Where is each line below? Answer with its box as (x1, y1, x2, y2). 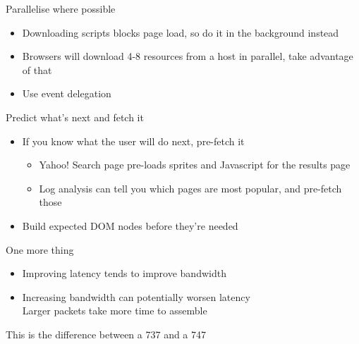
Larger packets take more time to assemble (22, 303, 207, 318)
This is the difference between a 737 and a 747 (6, 326, 207, 341)
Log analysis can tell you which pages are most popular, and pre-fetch (39, 180, 342, 195)
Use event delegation (22, 86, 111, 101)
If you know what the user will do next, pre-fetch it (22, 133, 245, 148)
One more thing (6, 242, 74, 257)
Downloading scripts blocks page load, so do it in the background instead (22, 25, 339, 39)
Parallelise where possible (6, 1, 116, 16)
